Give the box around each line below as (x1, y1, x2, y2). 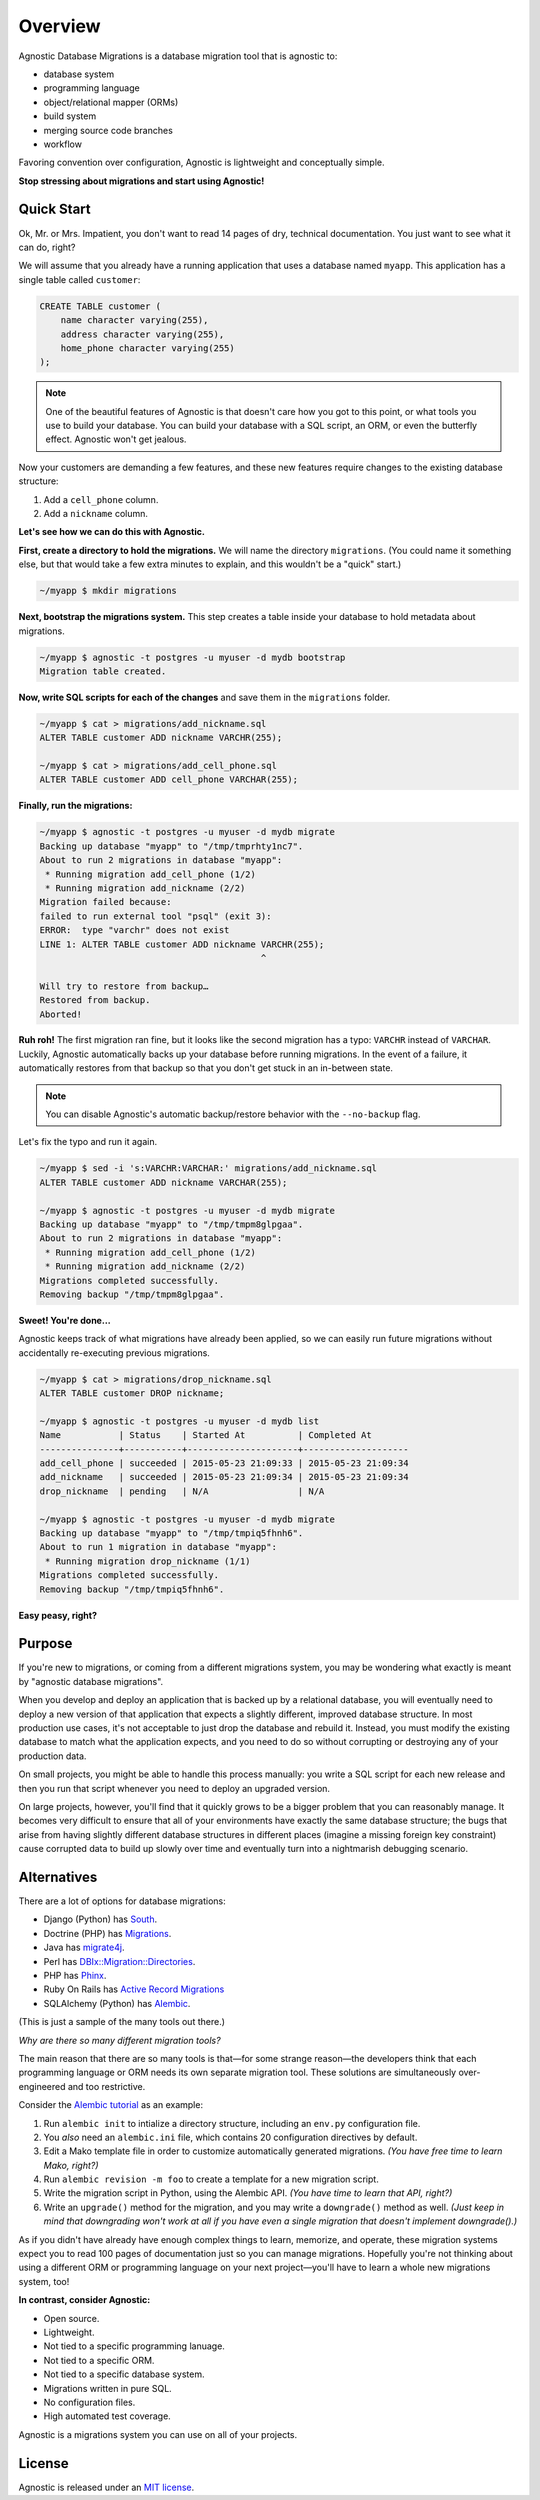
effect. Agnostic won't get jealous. (45, 433, 187, 445)
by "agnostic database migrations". (18, 1675, 164, 1687)
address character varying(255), (60, 328, 225, 340)
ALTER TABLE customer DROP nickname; (39, 1388, 225, 1399)
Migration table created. (39, 665, 167, 677)
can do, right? (18, 241, 76, 253)
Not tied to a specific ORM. (43, 2354, 155, 2366)
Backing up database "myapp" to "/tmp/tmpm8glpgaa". (39, 1218, 304, 1230)
